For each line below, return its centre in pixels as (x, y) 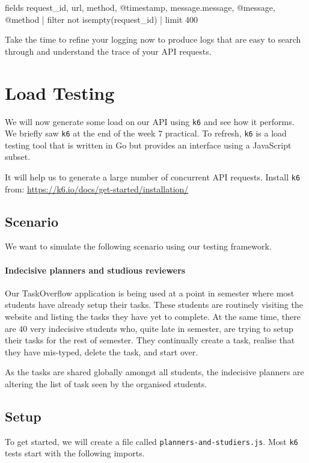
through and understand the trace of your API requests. (108, 51)
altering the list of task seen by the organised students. (106, 384)
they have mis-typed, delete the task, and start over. (102, 351)
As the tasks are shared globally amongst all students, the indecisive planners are (154, 372)
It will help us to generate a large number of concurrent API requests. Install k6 (153, 177)
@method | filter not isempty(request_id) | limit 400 (102, 19)
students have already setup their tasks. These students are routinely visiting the (154, 305)
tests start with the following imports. (75, 453)
